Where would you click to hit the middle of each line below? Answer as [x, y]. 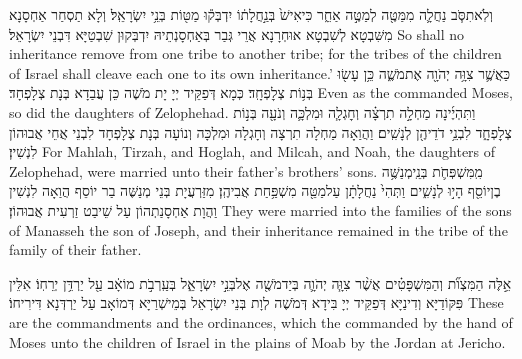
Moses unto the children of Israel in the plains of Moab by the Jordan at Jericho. [257, 341]
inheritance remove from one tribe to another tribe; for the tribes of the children [255, 53]
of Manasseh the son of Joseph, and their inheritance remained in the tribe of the [258, 229]
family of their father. [75, 249]
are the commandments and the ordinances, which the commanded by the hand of [261, 321]
